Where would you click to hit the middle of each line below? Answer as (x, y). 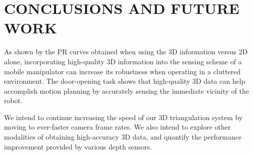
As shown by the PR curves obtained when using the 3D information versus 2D (126, 52)
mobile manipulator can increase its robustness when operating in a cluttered (122, 71)
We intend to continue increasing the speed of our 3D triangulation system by (123, 117)
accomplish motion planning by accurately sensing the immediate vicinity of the (126, 90)
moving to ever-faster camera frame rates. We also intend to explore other (117, 127)
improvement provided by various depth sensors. (78, 146)
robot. (13, 100)
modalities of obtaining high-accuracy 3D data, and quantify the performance (123, 137)
